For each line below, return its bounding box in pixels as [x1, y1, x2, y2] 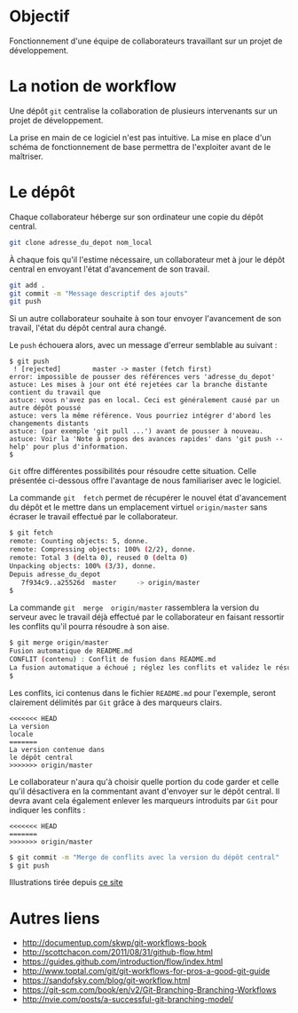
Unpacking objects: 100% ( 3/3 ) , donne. [9, 561, 157, 570]
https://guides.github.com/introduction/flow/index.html [21, 956, 223, 967]
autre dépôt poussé [9, 404, 82, 413]
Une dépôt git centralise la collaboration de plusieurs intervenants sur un [9, 105, 278, 116]
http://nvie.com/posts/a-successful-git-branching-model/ [21, 994, 234, 1005]
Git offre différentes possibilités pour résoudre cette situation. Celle [9, 466, 257, 477]
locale [9, 730, 34, 739]
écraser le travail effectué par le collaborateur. [9, 511, 178, 522]
